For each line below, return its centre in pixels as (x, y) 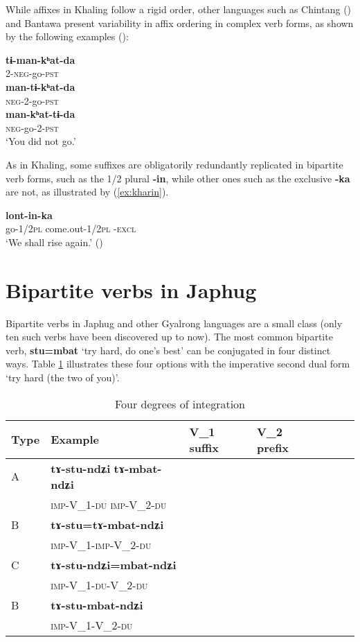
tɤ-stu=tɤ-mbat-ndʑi (107, 524)
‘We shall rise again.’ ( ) (54, 242)
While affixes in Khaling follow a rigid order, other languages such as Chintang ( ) (179, 9)
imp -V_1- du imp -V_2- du (109, 504)
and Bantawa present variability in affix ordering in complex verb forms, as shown (180, 23)
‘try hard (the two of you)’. (63, 377)
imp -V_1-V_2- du (92, 625)
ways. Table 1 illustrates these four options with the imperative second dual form (178, 364)
